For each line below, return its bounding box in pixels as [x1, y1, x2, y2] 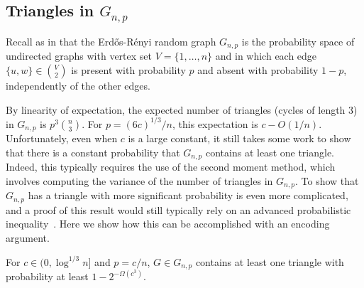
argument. [6, 230, 50, 245]
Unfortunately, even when [6, 131, 118, 146]
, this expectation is [172, 116, 258, 131]
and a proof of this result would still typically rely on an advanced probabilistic [6, 202, 351, 217]
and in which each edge [215, 48, 317, 63]
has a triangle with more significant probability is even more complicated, [28, 188, 348, 203]
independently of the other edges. [6, 78, 150, 93]
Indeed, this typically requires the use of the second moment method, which [6, 159, 336, 174]
